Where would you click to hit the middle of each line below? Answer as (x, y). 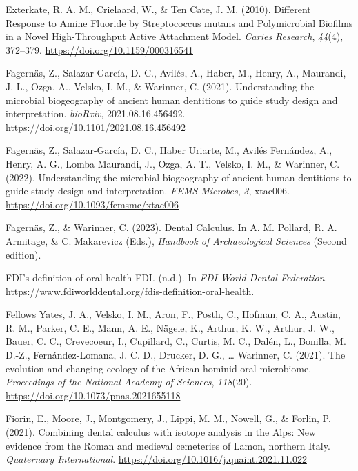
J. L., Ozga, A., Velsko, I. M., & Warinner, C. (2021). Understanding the (160, 86)
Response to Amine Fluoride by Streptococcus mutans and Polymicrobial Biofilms (179, 22)
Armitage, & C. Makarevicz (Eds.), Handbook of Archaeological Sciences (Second (176, 240)
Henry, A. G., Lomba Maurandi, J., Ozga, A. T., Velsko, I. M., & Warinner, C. (173, 163)
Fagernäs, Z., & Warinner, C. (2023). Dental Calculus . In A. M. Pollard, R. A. (171, 227)
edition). (23, 254)
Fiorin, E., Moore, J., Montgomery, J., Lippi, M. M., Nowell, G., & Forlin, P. (168, 418)
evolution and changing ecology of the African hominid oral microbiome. (159, 368)
